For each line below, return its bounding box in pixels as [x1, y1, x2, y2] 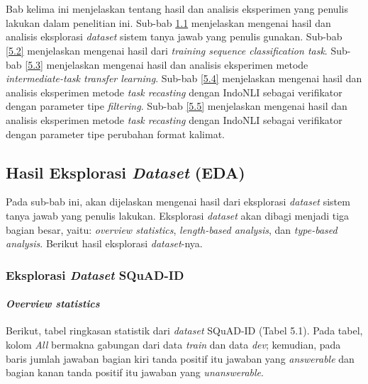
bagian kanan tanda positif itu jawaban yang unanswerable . [6, 365, 264, 380]
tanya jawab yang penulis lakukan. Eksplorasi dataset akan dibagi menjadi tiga [6, 208, 350, 222]
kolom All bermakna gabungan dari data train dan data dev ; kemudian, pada [6, 337, 341, 351]
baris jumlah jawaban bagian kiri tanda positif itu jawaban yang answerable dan [6, 351, 355, 366]
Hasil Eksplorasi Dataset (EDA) [6, 161, 245, 183]
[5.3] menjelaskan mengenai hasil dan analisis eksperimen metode [25, 57, 308, 72]
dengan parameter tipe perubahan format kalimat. [6, 126, 225, 141]
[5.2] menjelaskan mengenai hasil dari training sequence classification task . [6, 43, 328, 57]
